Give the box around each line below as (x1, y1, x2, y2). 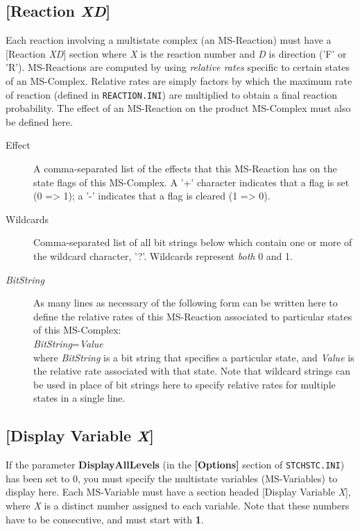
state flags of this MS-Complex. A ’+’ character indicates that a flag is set (33, 174, 350, 189)
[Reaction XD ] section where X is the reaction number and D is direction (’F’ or (6, 46, 347, 60)
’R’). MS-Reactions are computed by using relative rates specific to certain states (6, 60, 350, 74)
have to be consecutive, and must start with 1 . (6, 512, 204, 526)
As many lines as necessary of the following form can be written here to (33, 295, 338, 310)
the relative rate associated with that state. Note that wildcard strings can (33, 363, 351, 378)
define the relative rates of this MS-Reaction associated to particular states (33, 309, 352, 323)
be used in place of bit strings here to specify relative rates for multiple (33, 377, 336, 391)
